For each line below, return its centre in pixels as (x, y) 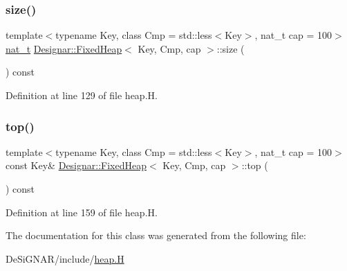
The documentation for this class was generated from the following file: (156, 235)
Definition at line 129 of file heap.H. (82, 95)
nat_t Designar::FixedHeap (64, 48)
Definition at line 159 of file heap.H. (82, 212)
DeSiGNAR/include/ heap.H (65, 258)
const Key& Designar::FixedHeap (76, 165)
